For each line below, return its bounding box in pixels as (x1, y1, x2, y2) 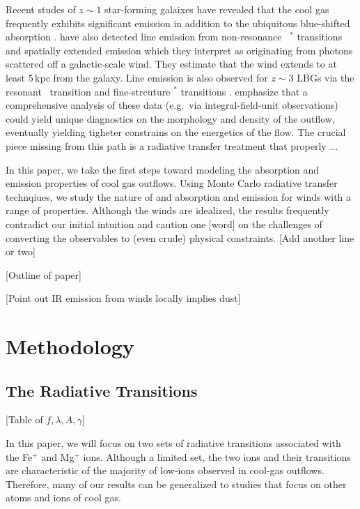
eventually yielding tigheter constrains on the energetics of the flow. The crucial (6, 125, 346, 139)
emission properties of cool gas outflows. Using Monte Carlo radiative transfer (6, 176, 338, 190)
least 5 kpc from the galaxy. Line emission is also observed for (6, 70, 268, 84)
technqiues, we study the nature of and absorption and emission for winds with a (6, 189, 352, 204)
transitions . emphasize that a (180, 84, 308, 98)
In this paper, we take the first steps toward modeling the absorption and (6, 162, 320, 176)
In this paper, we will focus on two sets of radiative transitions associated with (6, 436, 341, 450)
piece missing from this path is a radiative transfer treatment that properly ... (6, 138, 338, 153)
